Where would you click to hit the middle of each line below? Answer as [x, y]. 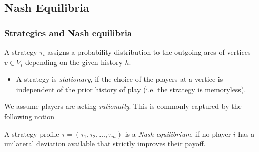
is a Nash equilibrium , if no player [178, 133]
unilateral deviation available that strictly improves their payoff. [105, 144]
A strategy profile [32, 133]
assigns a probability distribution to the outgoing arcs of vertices [149, 52]
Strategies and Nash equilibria [68, 32]
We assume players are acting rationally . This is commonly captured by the [123, 106]
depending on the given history [74, 62]
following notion [29, 116]
